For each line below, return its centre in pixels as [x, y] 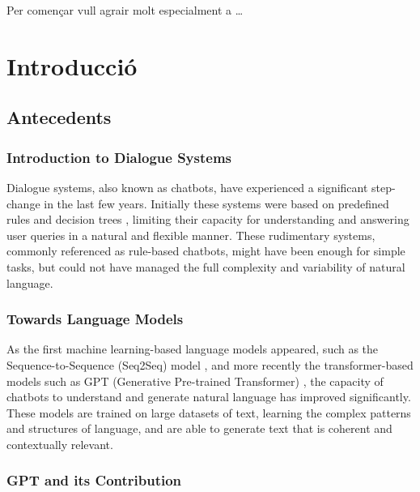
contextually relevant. [60, 444]
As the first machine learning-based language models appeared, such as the [193, 349]
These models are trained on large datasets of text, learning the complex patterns [209, 412]
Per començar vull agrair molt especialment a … [125, 10]
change [23, 203]
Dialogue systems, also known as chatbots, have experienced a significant [187, 187]
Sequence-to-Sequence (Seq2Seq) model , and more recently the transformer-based [210, 364]
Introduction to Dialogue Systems [119, 157]
